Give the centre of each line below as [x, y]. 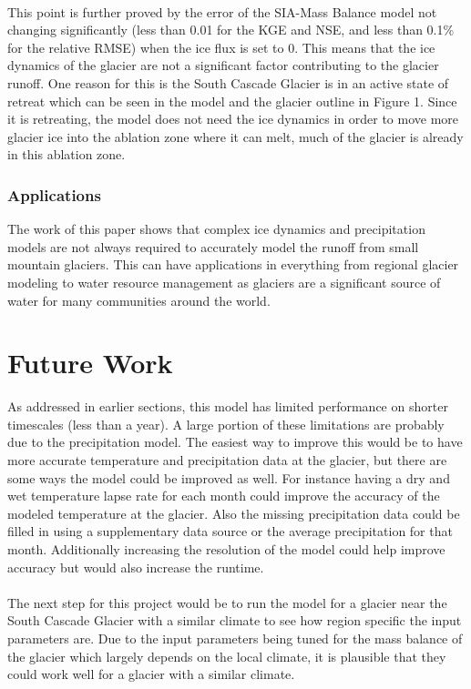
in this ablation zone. [67, 154]
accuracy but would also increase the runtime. [136, 567]
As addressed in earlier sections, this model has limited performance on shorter [228, 406]
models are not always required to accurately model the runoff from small [213, 246]
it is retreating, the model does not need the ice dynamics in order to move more [233, 119]
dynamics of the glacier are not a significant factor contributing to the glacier [223, 65]
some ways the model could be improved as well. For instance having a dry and [229, 477]
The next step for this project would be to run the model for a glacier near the [227, 602]
